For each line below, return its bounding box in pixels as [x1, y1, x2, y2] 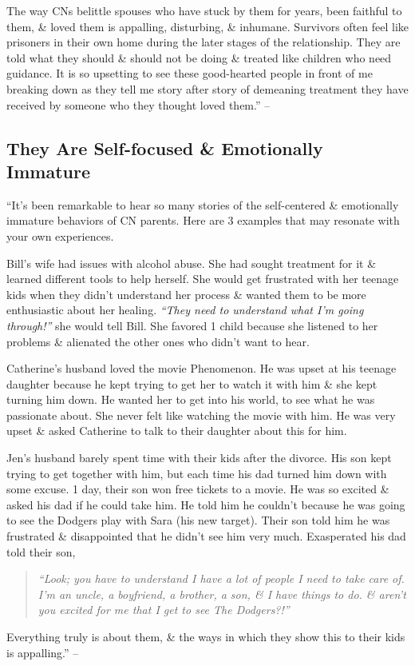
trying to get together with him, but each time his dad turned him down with [6, 465, 387, 481]
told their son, [6, 543, 76, 560]
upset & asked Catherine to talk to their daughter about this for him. [6, 422, 347, 439]
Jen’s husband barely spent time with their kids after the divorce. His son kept [6, 449, 392, 466]
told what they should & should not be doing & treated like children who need [6, 49, 392, 66]
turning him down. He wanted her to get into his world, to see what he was [6, 391, 375, 408]
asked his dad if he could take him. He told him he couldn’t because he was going [6, 496, 405, 512]
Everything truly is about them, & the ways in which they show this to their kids [6, 628, 405, 644]
